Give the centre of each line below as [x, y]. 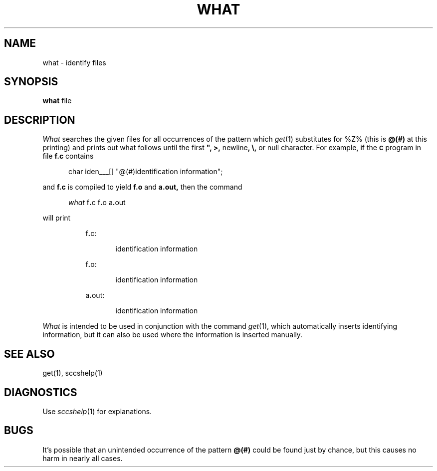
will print [57, 218]
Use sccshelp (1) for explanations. [97, 411]
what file [57, 101]
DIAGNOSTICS [41, 392]
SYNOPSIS [31, 82]
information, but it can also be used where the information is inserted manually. [173, 335]
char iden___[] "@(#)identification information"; [146, 172]
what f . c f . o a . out [97, 203]
